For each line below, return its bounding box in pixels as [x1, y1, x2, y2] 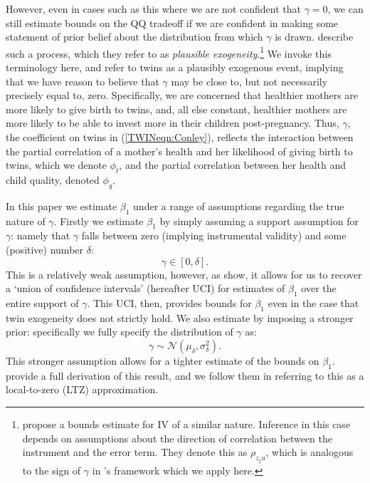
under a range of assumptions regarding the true [133, 198, 344, 213]
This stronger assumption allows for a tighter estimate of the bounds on [6, 353, 319, 368]
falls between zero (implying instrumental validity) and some [81, 228, 347, 243]
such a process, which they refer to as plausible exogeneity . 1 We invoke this [6, 43, 332, 61]
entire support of [6, 295, 79, 310]
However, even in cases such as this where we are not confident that [6, 1, 301, 16]
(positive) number [6, 241, 84, 256]
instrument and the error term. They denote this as [22, 445, 248, 459]
